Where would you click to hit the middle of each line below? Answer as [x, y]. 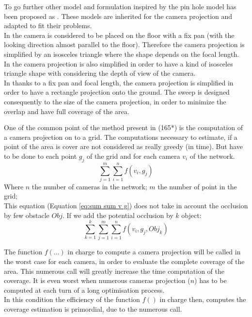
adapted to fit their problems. [48, 25]
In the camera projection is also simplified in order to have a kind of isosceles [118, 63]
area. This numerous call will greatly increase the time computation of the [114, 271]
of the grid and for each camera [133, 156]
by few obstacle [27, 215]
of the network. [212, 156]
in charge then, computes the [203, 299]
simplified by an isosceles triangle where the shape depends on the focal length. [122, 54]
